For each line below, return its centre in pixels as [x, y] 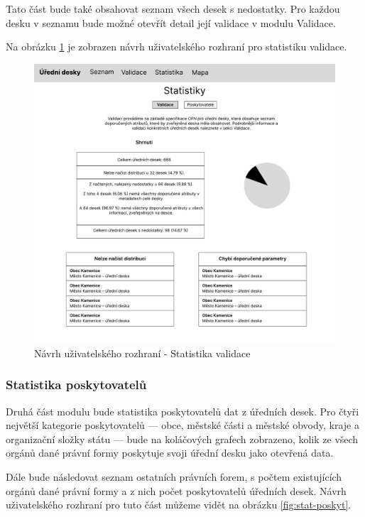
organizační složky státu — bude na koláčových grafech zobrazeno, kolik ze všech [182, 439]
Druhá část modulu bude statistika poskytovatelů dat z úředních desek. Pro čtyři [182, 411]
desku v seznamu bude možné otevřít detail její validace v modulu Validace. [171, 22]
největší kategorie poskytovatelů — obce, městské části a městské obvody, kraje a [182, 425]
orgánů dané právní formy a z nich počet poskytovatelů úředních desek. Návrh [176, 490]
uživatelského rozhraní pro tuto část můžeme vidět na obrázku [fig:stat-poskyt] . [179, 505]
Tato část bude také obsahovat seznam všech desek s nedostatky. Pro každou [173, 9]
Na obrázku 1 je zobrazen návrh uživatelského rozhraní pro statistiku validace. [176, 47]
